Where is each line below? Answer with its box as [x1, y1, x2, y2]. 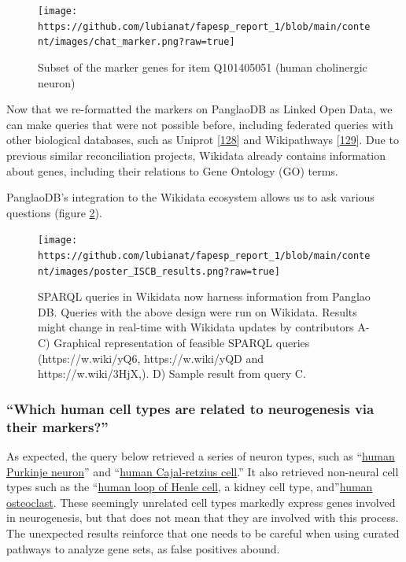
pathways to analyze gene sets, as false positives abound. [6, 540, 280, 556]
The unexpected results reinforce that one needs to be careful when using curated [6, 524, 400, 541]
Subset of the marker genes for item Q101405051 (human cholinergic [38, 58, 367, 75]
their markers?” [6, 416, 109, 436]
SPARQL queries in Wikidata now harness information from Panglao [38, 288, 371, 305]
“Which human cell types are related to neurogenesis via [6, 398, 375, 418]
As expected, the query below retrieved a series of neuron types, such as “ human [6, 447, 395, 464]
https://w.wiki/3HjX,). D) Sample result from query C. [38, 365, 306, 382]
